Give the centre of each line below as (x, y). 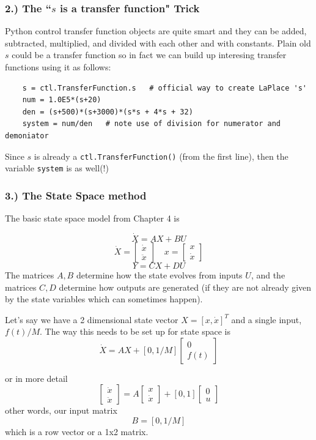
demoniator (27, 136)
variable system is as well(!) (57, 168)
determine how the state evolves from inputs (159, 274)
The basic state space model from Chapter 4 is (92, 218)
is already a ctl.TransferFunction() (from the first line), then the (161, 156)
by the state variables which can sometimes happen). (104, 299)
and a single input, (266, 319)
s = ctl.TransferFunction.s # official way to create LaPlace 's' (164, 88)
